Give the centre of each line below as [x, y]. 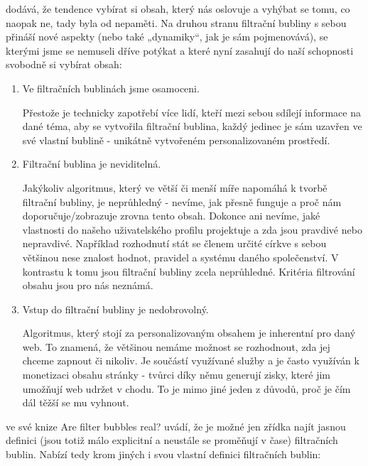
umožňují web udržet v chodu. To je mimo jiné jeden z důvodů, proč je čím [186, 388]
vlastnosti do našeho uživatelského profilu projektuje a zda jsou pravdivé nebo [192, 229]
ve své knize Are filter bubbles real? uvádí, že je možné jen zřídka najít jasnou [176, 426]
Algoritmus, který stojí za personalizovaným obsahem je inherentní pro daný [189, 333]
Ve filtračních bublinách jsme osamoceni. [111, 88]
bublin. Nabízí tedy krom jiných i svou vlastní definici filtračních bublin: [163, 454]
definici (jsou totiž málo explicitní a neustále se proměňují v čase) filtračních [172, 440]
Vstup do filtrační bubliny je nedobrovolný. [115, 309]
